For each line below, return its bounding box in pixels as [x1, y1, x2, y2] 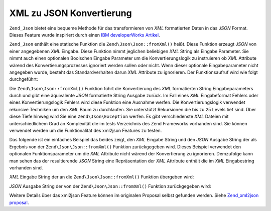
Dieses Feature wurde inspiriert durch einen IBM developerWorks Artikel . [9, 32, 160, 38]
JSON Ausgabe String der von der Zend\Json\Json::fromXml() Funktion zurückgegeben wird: [9, 183, 211, 189]
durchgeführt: [9, 76, 38, 82]
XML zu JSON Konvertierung [9, 8, 132, 19]
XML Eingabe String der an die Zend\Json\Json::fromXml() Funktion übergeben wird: [9, 174, 194, 180]
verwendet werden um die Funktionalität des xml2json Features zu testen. [9, 128, 162, 134]
